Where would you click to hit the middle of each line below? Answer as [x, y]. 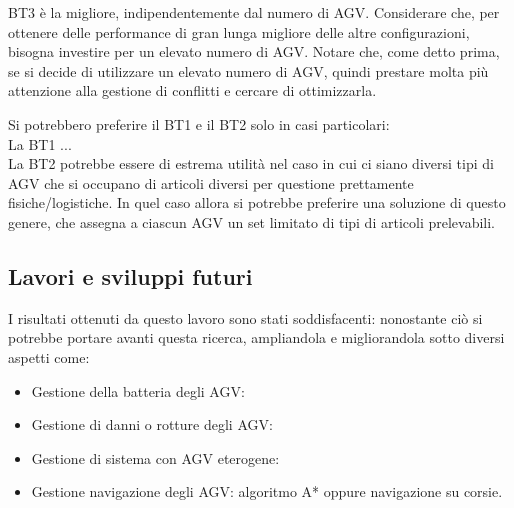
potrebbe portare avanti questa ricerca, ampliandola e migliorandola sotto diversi [256, 337]
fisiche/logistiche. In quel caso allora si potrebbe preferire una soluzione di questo [257, 202]
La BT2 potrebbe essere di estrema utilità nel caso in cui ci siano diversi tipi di [251, 163]
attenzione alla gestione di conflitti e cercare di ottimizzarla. [192, 90]
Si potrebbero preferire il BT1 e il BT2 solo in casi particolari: [199, 123]
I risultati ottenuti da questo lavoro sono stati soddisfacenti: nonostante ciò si [245, 317]
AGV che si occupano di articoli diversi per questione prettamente [211, 182]
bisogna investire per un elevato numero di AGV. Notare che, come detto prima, [254, 51]
